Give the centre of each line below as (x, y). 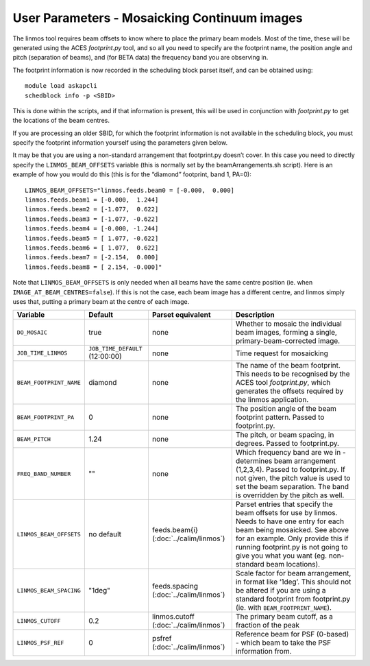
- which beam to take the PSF (283, 643)
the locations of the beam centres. (61, 121)
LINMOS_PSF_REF (40, 642)
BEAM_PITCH (34, 439)
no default (105, 534)
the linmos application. (272, 400)
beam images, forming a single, (286, 333)
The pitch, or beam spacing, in (285, 435)
